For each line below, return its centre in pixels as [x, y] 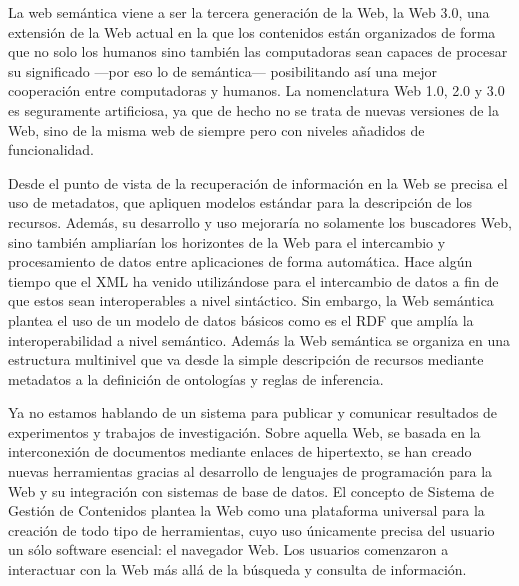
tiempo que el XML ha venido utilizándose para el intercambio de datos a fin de [253, 280]
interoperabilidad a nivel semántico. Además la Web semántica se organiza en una [259, 339]
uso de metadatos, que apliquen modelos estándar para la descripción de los [240, 202]
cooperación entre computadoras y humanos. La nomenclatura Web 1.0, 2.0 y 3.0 [256, 90]
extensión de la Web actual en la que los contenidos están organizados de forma [252, 31]
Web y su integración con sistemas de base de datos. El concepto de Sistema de [251, 490]
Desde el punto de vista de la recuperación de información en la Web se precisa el [258, 182]
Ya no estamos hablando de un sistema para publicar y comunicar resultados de [253, 412]
